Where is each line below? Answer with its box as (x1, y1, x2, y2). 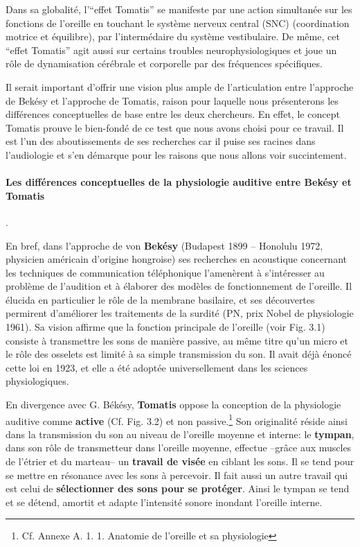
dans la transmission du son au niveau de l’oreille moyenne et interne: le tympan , (6, 426, 354, 441)
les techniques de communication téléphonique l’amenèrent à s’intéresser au (6, 265, 325, 279)
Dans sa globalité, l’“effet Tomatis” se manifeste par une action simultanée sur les (6, 2, 352, 16)
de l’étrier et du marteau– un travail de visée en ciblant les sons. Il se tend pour (6, 454, 354, 469)
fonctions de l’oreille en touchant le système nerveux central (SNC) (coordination (6, 15, 350, 30)
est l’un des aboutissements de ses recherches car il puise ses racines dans (6, 134, 316, 148)
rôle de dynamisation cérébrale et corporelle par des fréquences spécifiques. (6, 56, 323, 71)
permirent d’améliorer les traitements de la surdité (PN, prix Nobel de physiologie (6, 306, 354, 320)
